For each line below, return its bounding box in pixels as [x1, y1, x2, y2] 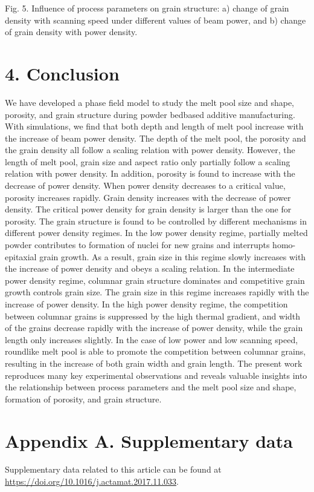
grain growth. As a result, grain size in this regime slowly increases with [39, 250, 306, 263]
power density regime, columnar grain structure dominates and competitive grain [5, 274, 305, 286]
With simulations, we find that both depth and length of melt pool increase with [5, 120, 304, 133]
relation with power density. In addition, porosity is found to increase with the [5, 167, 295, 180]
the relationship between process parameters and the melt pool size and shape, [5, 381, 296, 393]
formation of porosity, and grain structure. [5, 392, 162, 405]
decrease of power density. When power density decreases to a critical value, [5, 179, 286, 192]
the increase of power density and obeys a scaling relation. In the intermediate [5, 262, 295, 275]
